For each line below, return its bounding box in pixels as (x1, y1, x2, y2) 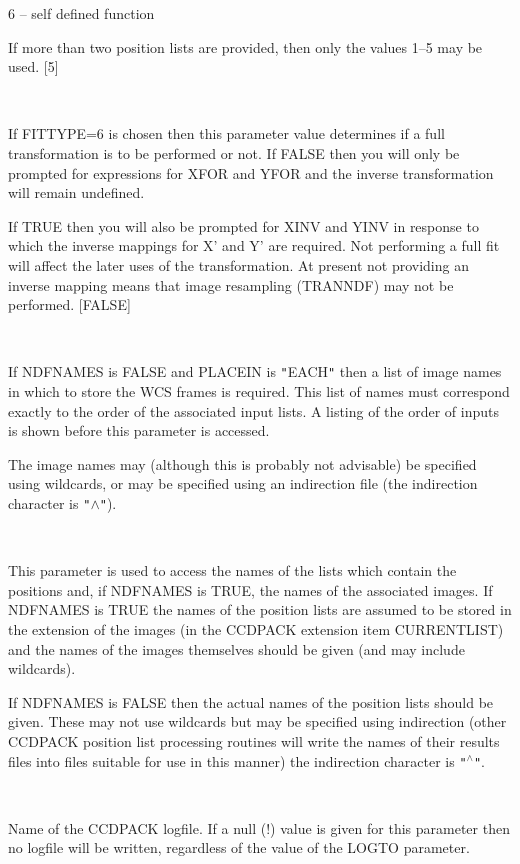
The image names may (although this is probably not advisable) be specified (8, 453, 477, 474)
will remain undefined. (8, 182, 145, 203)
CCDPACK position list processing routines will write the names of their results (8, 730, 500, 751)
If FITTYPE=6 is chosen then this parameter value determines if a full (8, 123, 445, 144)
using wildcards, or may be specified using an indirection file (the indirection (8, 473, 478, 494)
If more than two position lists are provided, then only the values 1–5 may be (8, 36, 483, 57)
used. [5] (8, 56, 59, 77)
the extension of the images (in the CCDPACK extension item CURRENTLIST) (8, 618, 504, 639)
